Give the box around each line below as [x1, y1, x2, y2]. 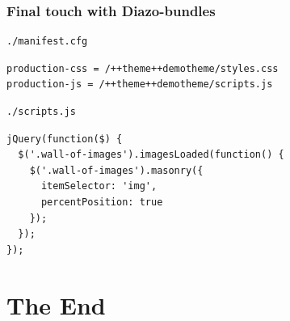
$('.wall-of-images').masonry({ [29, 164, 204, 176]
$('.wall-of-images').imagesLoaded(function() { [18, 149, 284, 161]
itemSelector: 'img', [40, 180, 158, 192]
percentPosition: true [40, 196, 163, 208]
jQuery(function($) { [6, 133, 123, 145]
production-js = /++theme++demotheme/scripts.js [6, 78, 273, 91]
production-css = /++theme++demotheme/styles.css [6, 62, 279, 74]
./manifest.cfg [6, 36, 88, 48]
